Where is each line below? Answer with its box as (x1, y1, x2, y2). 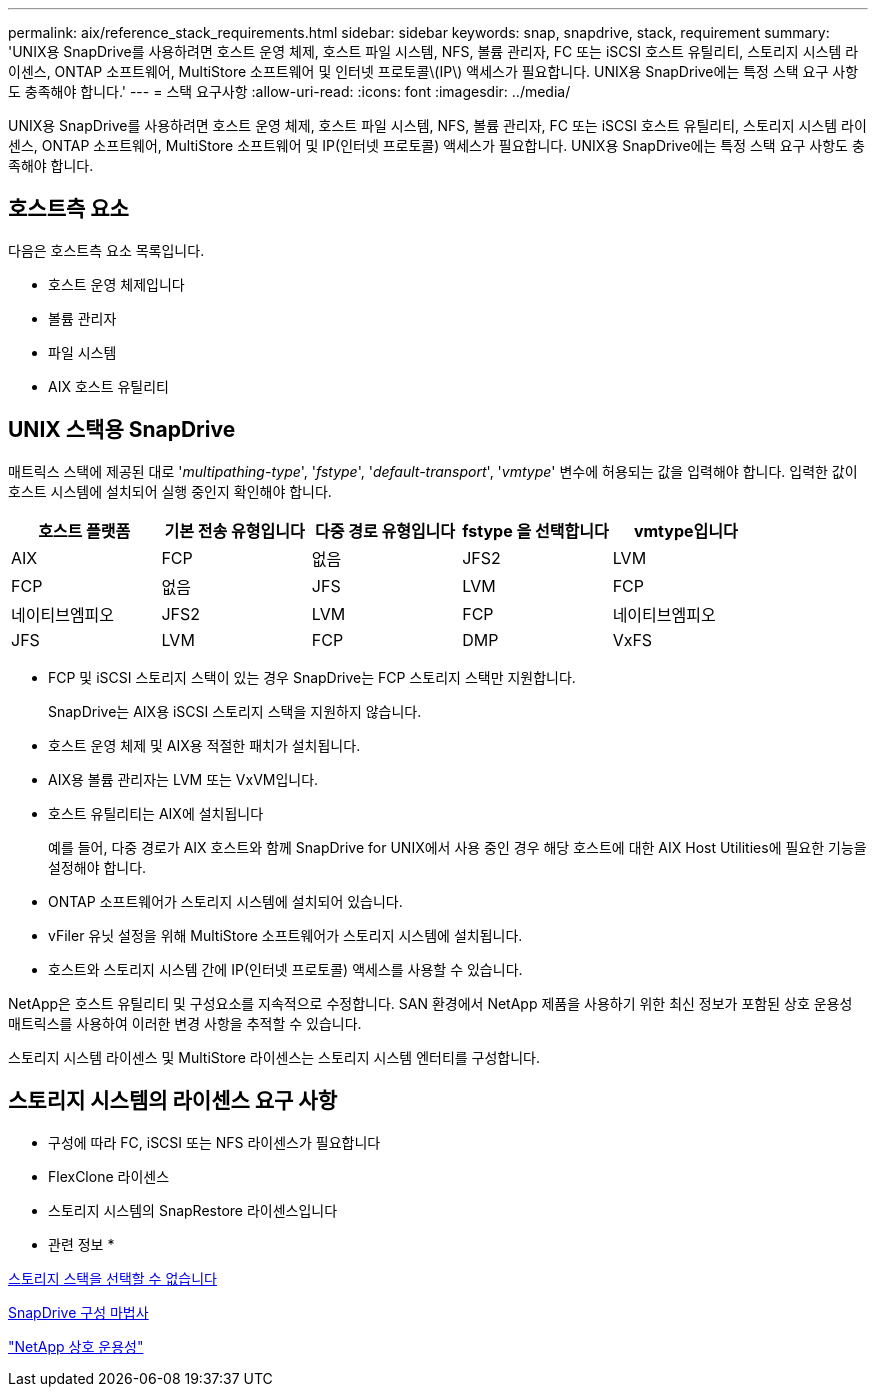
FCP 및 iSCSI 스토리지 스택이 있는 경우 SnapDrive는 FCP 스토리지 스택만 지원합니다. (48, 668, 576, 686)
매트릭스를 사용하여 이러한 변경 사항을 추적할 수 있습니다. (8, 1014, 362, 1032)
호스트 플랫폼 (38, 520, 131, 541)
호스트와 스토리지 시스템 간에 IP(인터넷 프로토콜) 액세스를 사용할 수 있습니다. (48, 960, 523, 978)
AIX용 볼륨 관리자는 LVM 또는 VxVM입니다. (48, 770, 319, 788)
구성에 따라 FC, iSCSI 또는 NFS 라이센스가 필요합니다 (48, 1133, 381, 1151)
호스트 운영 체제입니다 (48, 275, 185, 293)
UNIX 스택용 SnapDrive (8, 417, 236, 443)
